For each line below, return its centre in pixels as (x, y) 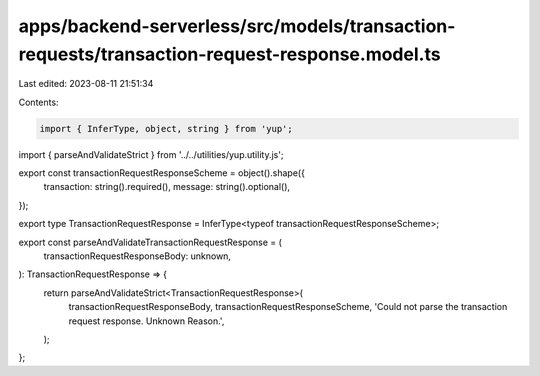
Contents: (38, 102)
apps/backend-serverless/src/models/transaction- (237, 26)
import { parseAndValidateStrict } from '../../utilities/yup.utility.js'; (151, 154)
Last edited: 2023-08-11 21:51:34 (86, 84)
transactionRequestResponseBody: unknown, (137, 256)
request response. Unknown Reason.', (146, 321)
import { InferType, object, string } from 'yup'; (166, 128)
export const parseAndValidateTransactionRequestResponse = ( (150, 242)
